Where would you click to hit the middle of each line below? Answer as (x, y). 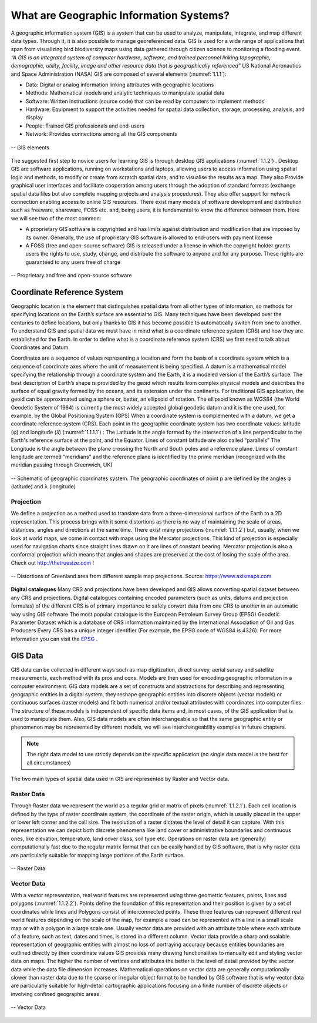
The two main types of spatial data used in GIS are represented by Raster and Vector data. (120, 779)
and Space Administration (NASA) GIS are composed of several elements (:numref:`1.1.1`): (119, 74)
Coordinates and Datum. (40, 347)
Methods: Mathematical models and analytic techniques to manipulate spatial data (125, 93)
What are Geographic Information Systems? (120, 15)
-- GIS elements (30, 147)
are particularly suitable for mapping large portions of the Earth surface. (98, 855)
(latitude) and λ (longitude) (43, 487)
